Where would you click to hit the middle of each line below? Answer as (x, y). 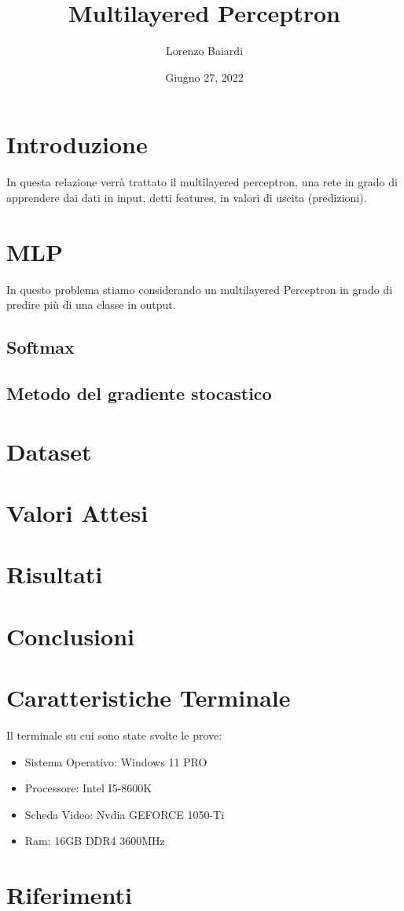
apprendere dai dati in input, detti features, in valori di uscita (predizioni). (187, 197)
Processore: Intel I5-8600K (88, 788)
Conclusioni (70, 635)
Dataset (49, 451)
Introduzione (77, 144)
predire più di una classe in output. (91, 305)
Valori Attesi (77, 512)
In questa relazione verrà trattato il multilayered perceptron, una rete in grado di (202, 182)
